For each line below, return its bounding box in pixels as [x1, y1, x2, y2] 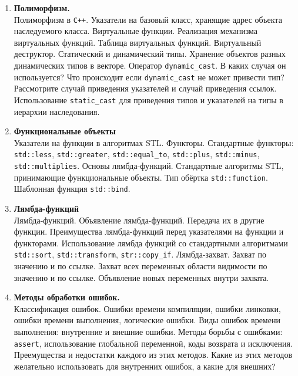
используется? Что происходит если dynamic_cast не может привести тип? [14, 70, 284, 83]
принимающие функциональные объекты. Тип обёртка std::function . [14, 171, 268, 183]
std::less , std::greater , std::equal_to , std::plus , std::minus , [14, 148, 260, 160]
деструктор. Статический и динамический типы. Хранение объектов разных [14, 48, 286, 60]
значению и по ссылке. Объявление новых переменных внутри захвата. [14, 271, 269, 283]
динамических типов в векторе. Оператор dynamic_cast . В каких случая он [14, 59, 286, 72]
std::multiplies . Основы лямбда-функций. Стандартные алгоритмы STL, [14, 160, 284, 172]
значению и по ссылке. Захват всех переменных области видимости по [14, 260, 267, 272]
